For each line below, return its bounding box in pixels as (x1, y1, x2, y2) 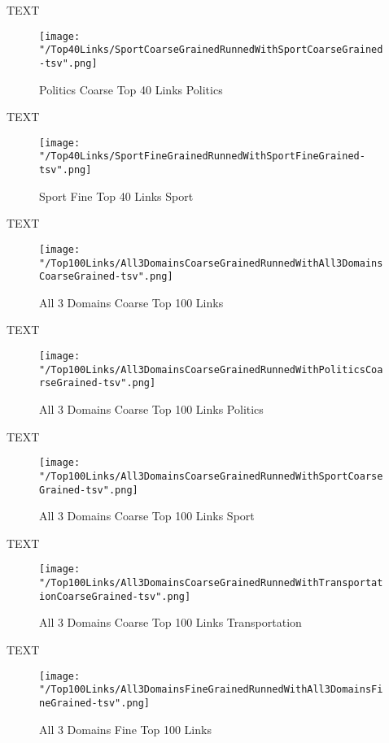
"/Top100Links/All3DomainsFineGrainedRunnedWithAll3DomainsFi (39, 684, 383, 696)
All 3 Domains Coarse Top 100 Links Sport (39, 507, 255, 524)
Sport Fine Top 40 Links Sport (39, 187, 194, 204)
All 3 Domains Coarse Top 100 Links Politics (39, 401, 264, 418)
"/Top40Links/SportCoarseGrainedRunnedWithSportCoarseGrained (39, 44, 383, 56)
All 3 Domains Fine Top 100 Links (39, 720, 212, 737)
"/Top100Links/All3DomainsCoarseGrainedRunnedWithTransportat (39, 577, 383, 589)
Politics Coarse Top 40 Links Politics (39, 80, 223, 98)
